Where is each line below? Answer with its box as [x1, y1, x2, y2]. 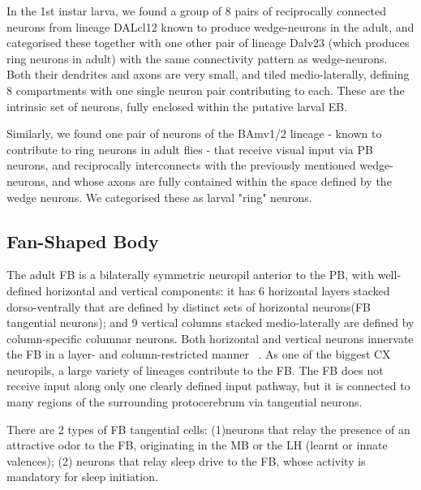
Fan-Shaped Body [6, 228, 159, 253]
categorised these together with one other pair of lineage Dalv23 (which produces [6, 34, 410, 51]
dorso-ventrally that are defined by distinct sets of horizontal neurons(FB [6, 298, 371, 315]
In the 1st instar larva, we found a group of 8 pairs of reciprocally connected [6, 2, 386, 19]
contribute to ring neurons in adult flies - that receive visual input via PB [6, 140, 373, 157]
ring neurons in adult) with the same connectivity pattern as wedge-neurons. [6, 49, 388, 67]
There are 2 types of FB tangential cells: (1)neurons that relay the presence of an [6, 420, 410, 437]
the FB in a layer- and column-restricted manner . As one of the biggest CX [6, 346, 391, 363]
